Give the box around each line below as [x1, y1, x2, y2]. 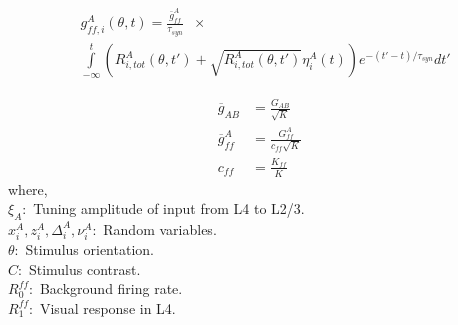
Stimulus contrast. [28, 258, 141, 279]
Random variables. [103, 218, 217, 239]
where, [8, 178, 48, 199]
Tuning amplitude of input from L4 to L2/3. [33, 198, 305, 219]
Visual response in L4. [39, 297, 176, 318]
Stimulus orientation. [25, 239, 154, 260]
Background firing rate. [39, 278, 183, 299]
